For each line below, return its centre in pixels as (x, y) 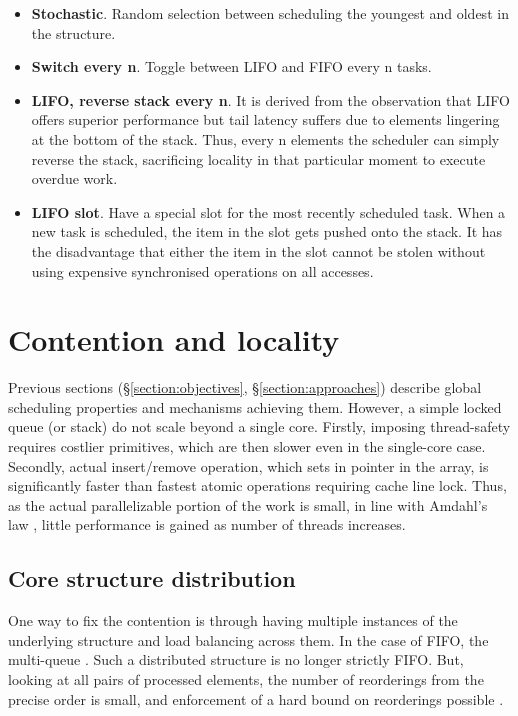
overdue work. (74, 178)
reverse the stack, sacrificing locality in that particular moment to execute (258, 158)
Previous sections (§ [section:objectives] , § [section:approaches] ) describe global (245, 387)
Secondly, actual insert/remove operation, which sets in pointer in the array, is (248, 465)
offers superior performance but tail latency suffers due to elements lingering (265, 119)
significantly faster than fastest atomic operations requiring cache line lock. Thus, (257, 485)
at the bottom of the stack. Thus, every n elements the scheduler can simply (265, 138)
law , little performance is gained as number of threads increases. (207, 524)
